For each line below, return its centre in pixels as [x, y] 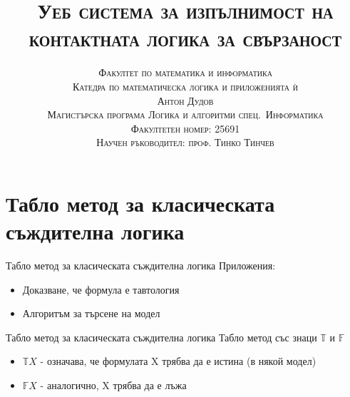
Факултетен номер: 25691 [185, 128]
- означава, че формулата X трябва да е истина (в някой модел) [178, 361]
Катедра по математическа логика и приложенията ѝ [185, 86]
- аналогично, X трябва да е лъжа [113, 385]
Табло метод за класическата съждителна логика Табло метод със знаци [161, 337]
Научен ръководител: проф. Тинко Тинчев [185, 142]
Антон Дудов [185, 100]
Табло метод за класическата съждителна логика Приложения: [141, 265]
